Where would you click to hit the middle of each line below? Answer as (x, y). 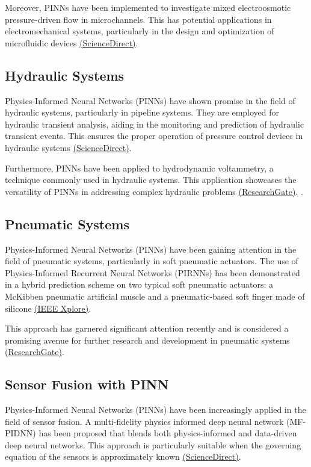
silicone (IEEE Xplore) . (48, 308)
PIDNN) (20, 433)
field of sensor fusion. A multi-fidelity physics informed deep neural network (144, 421)
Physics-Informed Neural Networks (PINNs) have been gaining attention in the (151, 249)
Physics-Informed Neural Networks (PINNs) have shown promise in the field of (150, 100)
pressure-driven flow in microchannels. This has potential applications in (138, 19)
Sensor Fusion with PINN (87, 384)
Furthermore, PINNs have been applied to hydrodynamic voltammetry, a (139, 168)
